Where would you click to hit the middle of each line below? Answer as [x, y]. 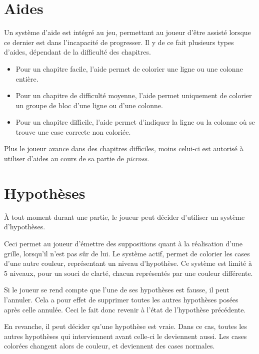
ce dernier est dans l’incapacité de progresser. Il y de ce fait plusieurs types [119, 42]
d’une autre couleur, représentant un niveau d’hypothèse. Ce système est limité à [128, 263]
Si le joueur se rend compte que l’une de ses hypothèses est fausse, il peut [117, 290]
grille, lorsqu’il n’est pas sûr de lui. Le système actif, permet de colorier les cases [127, 253]
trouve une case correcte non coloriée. [73, 131]
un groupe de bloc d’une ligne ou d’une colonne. [89, 105]
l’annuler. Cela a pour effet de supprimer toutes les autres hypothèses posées [121, 299]
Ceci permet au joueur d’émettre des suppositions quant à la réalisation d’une [123, 243]
